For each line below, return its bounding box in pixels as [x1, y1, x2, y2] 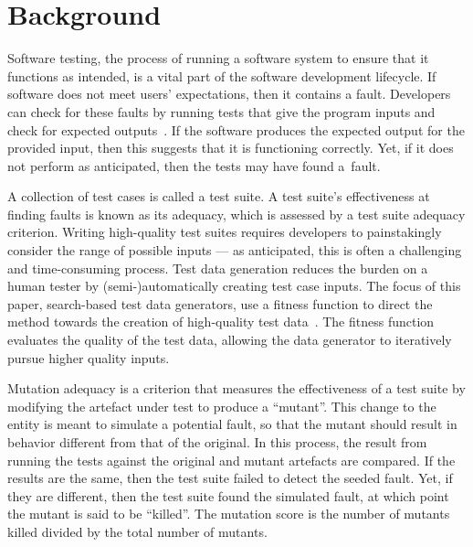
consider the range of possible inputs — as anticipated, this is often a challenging [7, 241, 462, 260]
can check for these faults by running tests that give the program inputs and [7, 102, 436, 121]
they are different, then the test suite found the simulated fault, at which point [7, 486, 449, 505]
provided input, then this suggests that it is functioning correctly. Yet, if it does [7, 138, 454, 157]
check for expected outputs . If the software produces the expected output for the [7, 120, 465, 139]
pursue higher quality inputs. [7, 348, 170, 367]
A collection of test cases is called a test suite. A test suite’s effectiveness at [7, 187, 430, 206]
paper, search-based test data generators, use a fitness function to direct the [7, 294, 433, 313]
